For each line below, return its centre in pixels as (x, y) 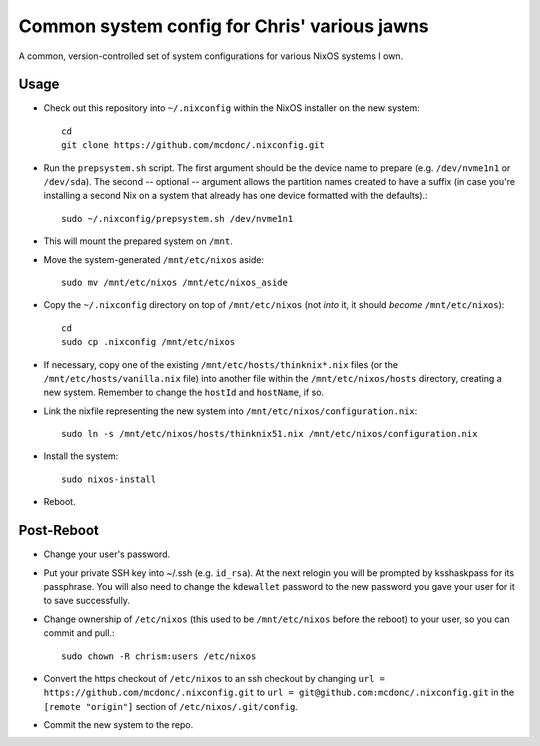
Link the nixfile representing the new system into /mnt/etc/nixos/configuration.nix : (230, 411)
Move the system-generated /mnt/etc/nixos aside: (154, 259)
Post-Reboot (58, 530)
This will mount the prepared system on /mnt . (138, 241)
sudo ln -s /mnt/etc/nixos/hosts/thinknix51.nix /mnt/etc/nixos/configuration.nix (269, 434)
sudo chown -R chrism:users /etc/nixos (159, 656)
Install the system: (81, 456)
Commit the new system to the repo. (118, 725)
